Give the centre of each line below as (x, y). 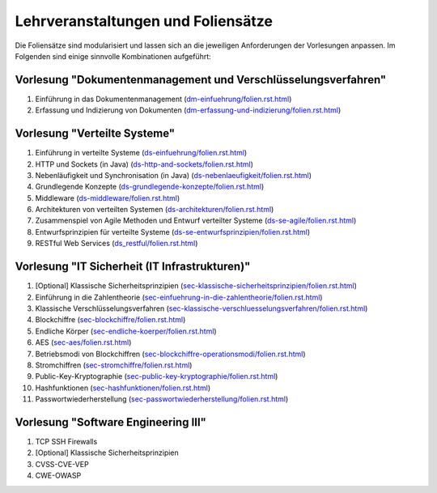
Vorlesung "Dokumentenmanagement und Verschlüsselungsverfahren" (201, 80)
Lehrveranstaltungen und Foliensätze (144, 21)
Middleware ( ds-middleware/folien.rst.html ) (108, 198)
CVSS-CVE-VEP (62, 464)
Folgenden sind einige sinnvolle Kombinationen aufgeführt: (113, 56)
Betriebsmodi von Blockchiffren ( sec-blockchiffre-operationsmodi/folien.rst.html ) (171, 354)
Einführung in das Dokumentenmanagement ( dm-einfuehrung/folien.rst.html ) (163, 99)
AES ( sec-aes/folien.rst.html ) (83, 342)
